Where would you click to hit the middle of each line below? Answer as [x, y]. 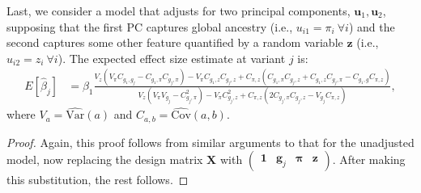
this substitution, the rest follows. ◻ [98, 180]
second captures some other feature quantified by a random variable [175, 42]
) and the [372, 26]
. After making [369, 159]
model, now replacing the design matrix [105, 159]
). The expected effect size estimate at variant [172, 58]
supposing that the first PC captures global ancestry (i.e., [150, 26]
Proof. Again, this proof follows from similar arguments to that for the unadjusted [210, 142]
